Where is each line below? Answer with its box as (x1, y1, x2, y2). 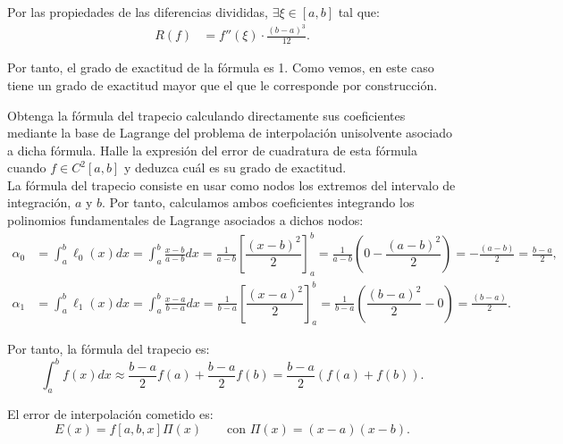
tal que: (338, 3, 380, 21)
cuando (7, 158, 46, 177)
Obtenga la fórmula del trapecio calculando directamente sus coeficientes (7, 105, 406, 124)
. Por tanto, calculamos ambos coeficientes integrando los (102, 193, 415, 212)
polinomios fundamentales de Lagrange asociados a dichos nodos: (7, 211, 364, 230)
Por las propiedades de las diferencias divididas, (7, 3, 268, 21)
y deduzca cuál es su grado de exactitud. (123, 158, 347, 177)
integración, (7, 193, 71, 212)
